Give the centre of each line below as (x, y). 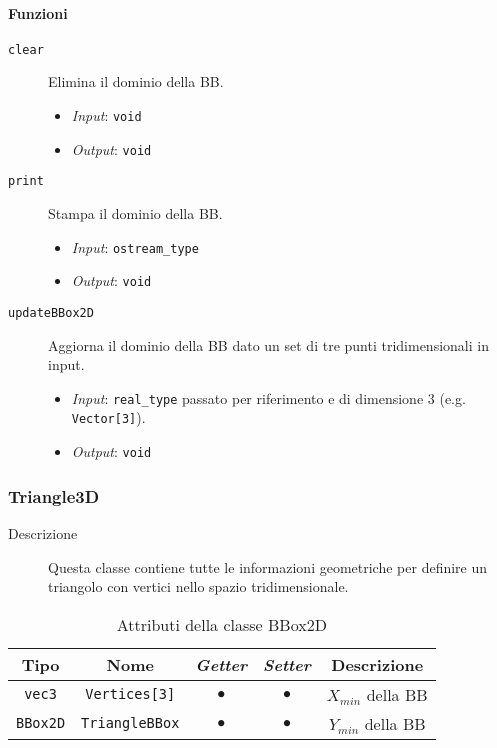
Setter (287, 664)
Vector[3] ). (108, 417)
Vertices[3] (130, 694)
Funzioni (38, 12)
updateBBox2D (51, 312)
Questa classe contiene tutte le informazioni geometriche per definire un (268, 566)
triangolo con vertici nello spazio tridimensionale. (198, 586)
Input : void (106, 115)
